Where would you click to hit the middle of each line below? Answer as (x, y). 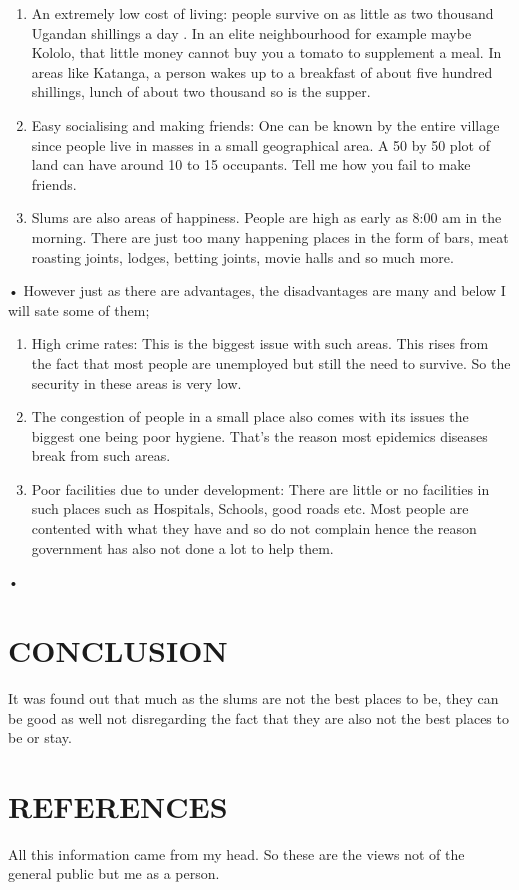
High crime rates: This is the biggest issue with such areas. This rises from (260, 343)
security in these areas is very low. (136, 382)
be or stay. (40, 737)
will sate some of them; (79, 309)
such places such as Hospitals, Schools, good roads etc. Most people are (250, 508)
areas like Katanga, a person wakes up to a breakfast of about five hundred (262, 71)
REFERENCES (118, 805)
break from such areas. (101, 455)
